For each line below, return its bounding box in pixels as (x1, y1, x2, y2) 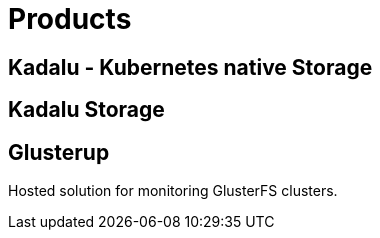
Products (8, 2, 132, 36)
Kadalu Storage (8, 97, 165, 123)
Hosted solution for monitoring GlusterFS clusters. (8, 182, 338, 200)
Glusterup (8, 139, 110, 165)
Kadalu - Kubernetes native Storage (8, 54, 373, 80)
